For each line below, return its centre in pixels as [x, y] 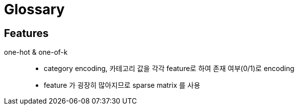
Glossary [35, 9]
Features [26, 33]
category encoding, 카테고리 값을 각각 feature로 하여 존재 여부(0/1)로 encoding [169, 69]
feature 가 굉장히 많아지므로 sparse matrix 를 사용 [122, 85]
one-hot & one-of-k [36, 52]
